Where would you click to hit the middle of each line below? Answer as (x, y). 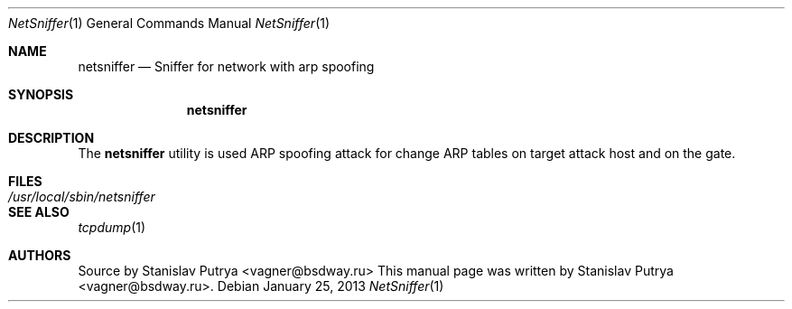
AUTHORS (40, 255)
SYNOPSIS (41, 94)
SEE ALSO (39, 212)
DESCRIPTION (51, 138)
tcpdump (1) (112, 227)
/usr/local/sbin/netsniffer (82, 197)
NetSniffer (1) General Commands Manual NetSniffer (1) (169, 23)
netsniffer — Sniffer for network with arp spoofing (226, 66)
